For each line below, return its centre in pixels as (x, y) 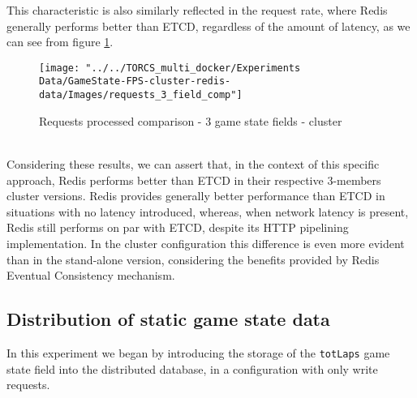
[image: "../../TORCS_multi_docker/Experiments (170, 68)
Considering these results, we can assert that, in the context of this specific (193, 163)
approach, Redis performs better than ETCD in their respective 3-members (194, 180)
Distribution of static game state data (168, 319)
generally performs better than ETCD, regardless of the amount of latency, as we (208, 26)
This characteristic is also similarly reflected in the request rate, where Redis (197, 10)
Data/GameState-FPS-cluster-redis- (135, 81)
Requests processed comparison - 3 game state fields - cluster (191, 120)
